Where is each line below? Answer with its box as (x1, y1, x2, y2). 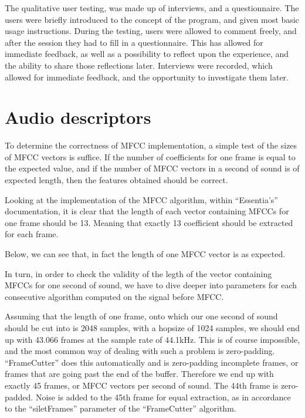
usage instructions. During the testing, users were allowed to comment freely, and (5, 25, 297, 37)
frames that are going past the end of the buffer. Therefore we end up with (5, 368, 274, 380)
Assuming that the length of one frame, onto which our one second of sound (5, 310, 278, 322)
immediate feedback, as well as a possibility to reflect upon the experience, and (5, 48, 289, 60)
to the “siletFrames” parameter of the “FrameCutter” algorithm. (5, 402, 236, 414)
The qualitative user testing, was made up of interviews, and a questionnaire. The (5, 2, 299, 14)
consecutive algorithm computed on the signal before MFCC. (5, 290, 224, 302)
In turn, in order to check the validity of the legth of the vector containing (5, 267, 272, 279)
